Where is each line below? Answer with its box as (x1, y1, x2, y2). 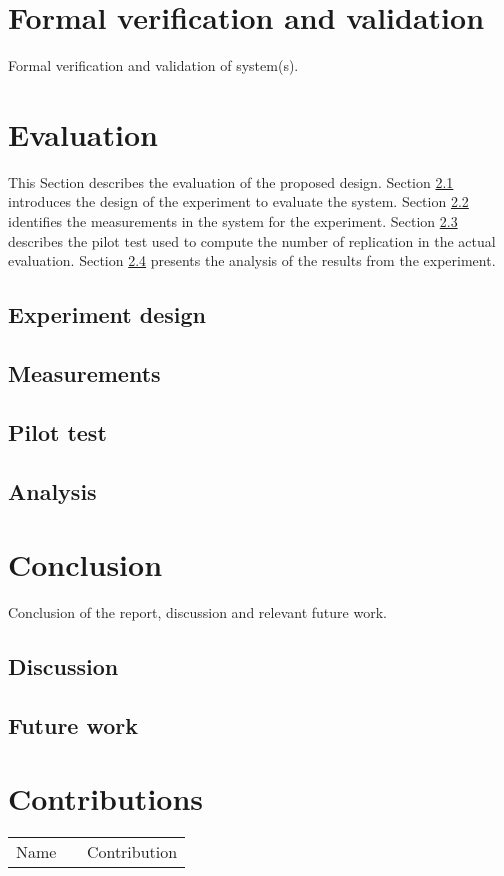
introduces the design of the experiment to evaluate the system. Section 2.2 (8, 191, 469, 212)
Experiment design (8, 299, 207, 330)
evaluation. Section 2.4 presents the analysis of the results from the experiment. (8, 250, 496, 271)
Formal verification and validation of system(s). (8, 55, 299, 76)
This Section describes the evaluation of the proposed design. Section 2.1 (8, 171, 454, 192)
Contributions (8, 778, 204, 819)
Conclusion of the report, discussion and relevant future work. (8, 602, 387, 623)
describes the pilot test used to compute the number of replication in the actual (8, 230, 496, 251)
